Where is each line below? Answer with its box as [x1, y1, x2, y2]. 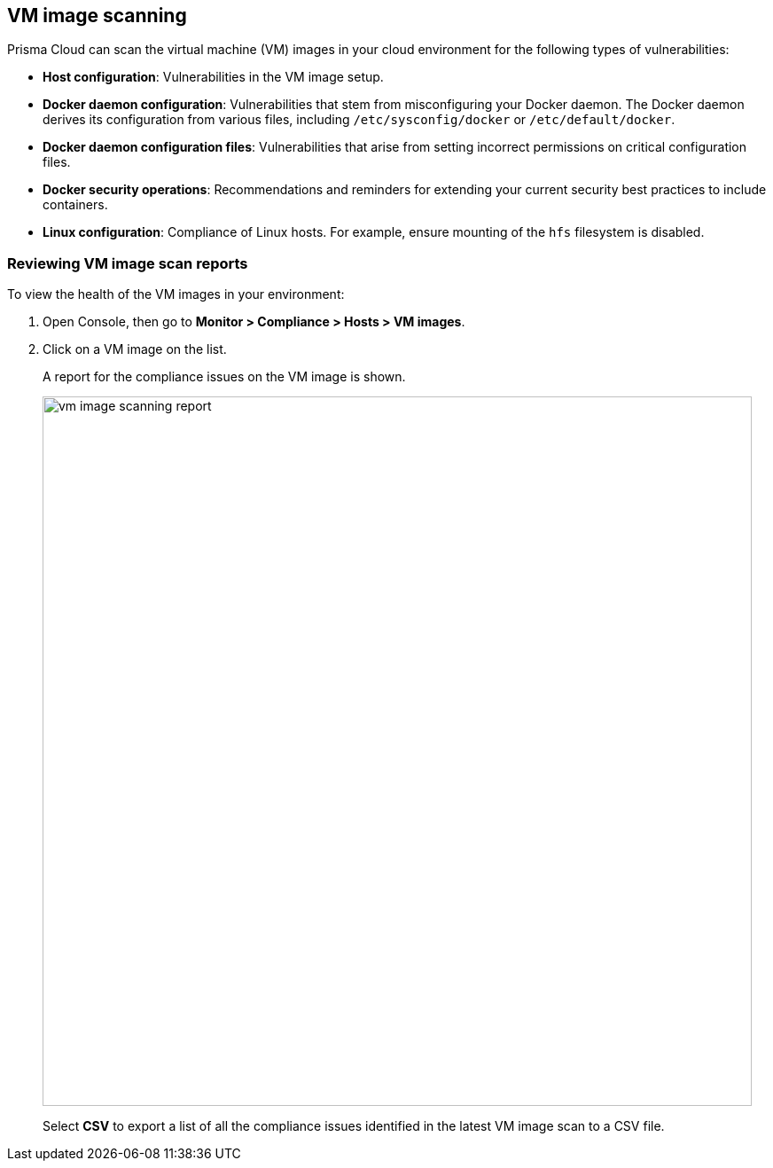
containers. [43, 197, 108, 213]
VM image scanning [7, 4, 187, 27]
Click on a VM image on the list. [43, 341, 227, 357]
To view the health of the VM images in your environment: [7, 286, 345, 302]
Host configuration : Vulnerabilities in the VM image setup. [43, 69, 384, 85]
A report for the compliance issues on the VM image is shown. [43, 369, 406, 385]
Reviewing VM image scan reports [7, 254, 248, 272]
